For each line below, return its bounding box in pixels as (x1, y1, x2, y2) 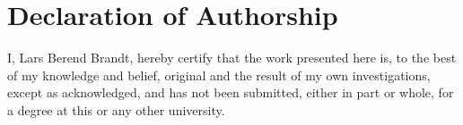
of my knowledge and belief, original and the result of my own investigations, (7, 65, 431, 84)
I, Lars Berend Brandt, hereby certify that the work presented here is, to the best (7, 48, 457, 67)
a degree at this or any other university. (7, 100, 225, 119)
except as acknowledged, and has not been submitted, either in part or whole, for (7, 83, 454, 102)
